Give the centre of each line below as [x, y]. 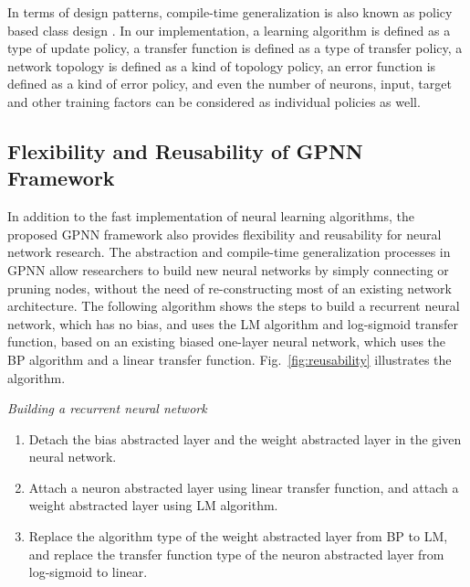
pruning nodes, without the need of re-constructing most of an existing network [230, 288]
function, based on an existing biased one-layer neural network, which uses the [227, 342]
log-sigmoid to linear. [88, 572]
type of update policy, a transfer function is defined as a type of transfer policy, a [235, 48]
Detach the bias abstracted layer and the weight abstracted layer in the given [245, 438]
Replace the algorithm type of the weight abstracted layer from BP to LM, [238, 536]
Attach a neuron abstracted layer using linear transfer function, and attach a [244, 487]
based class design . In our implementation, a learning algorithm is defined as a [229, 30]
